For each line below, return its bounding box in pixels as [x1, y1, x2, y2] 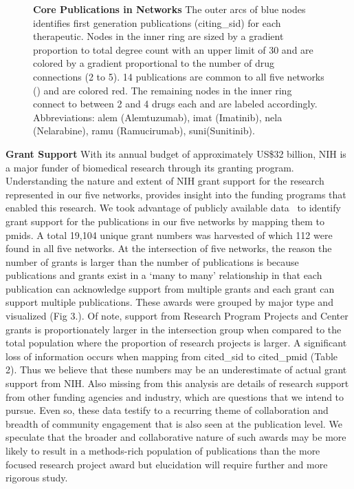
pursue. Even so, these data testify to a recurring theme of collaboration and [5, 403, 329, 417]
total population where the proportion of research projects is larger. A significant [5, 335, 347, 350]
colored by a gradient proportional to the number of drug [33, 56, 275, 70]
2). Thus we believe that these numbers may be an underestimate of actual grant [5, 362, 347, 377]
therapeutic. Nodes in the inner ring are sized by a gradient [33, 29, 284, 43]
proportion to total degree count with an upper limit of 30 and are [33, 42, 313, 56]
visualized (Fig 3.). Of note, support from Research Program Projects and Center [5, 309, 349, 323]
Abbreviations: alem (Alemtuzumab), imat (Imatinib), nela [33, 110, 283, 124]
